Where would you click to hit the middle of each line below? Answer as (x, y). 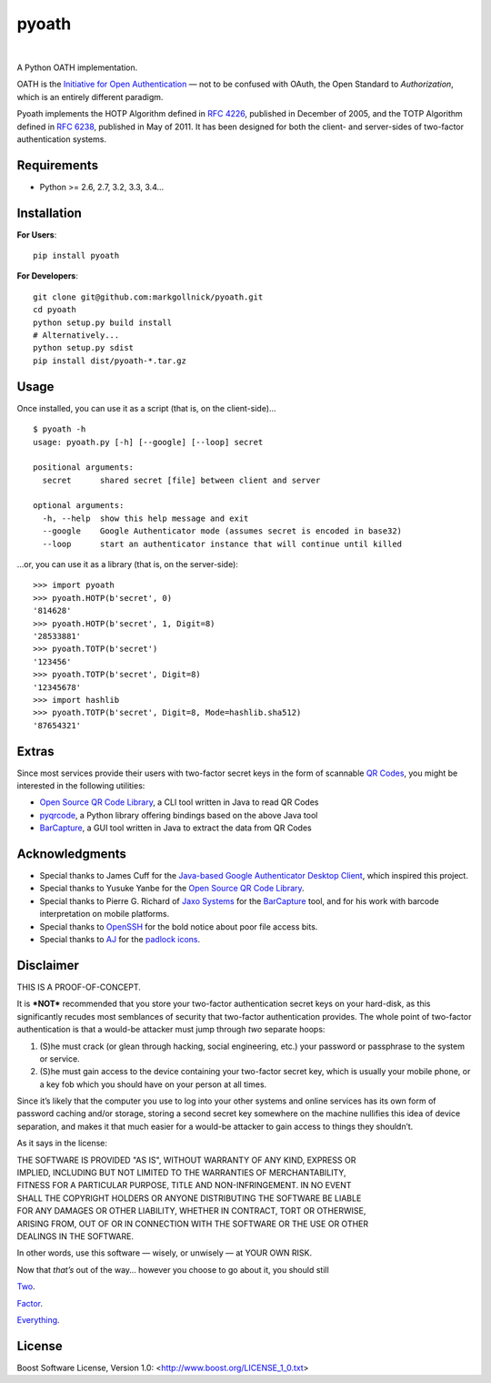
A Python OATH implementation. (77, 67)
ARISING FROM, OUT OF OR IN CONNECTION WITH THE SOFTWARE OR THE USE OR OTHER (193, 1224)
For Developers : (48, 276)
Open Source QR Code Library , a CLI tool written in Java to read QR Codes (179, 802)
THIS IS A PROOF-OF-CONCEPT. (79, 987)
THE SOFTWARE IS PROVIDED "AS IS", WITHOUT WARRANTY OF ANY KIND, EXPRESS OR (186, 1160)
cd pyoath (55, 310)
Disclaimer (48, 965)
